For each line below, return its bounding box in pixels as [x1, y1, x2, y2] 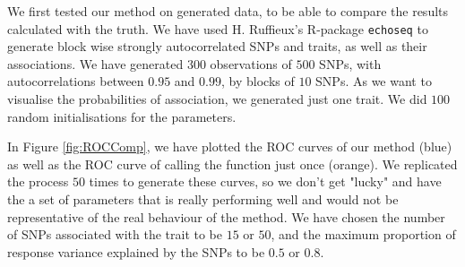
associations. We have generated [7, 54, 184, 73]
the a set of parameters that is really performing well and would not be [7, 190, 399, 208]
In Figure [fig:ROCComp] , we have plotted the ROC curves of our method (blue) [7, 137, 452, 156]
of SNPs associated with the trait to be [7, 225, 223, 244]
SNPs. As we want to [315, 72, 432, 90]
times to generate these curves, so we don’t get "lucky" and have [89, 172, 442, 191]
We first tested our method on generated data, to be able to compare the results [7, 2, 449, 20]
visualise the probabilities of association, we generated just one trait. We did [7, 90, 427, 108]
